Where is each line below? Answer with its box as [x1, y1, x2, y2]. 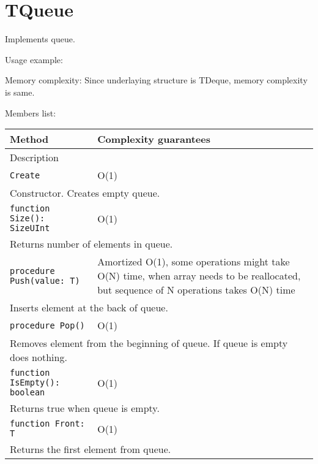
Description [10, 150, 59, 165]
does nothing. [10, 350, 67, 365]
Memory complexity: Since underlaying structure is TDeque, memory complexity [5, 74, 308, 86]
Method [10, 132, 49, 146]
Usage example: [5, 53, 63, 66]
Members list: [5, 106, 56, 119]
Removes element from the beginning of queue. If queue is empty [10, 336, 288, 351]
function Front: [10, 419, 85, 429]
